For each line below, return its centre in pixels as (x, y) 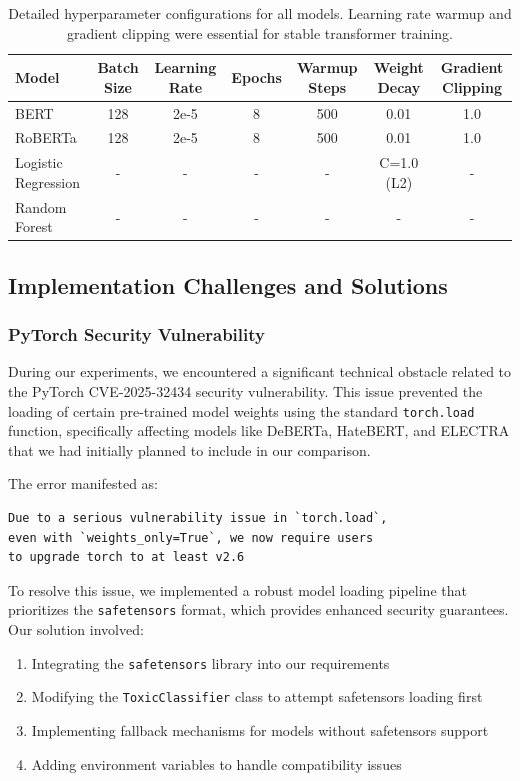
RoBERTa (46, 137)
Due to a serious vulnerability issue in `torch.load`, (198, 518)
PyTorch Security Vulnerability (136, 334)
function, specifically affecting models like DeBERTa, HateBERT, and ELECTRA (259, 430)
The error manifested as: (83, 483)
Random (41, 206)
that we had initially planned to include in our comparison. (189, 449)
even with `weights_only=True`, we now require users (191, 537)
